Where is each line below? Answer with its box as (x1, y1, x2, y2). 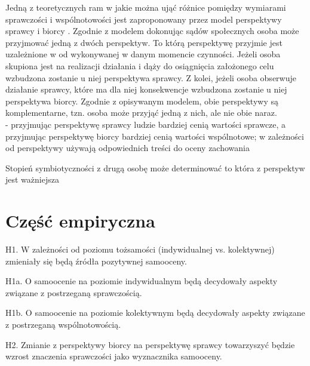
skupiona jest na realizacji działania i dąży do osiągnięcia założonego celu (5, 59, 274, 72)
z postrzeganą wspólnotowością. (5, 318, 121, 330)
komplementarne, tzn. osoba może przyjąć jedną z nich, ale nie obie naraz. (5, 106, 277, 119)
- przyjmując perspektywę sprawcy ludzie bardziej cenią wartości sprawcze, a (5, 118, 286, 130)
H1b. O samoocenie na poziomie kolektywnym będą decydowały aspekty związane (5, 306, 305, 319)
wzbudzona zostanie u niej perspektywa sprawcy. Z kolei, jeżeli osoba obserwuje (5, 71, 296, 84)
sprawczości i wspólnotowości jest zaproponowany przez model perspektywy (5, 13, 282, 25)
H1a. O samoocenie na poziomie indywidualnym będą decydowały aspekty (5, 275, 278, 287)
